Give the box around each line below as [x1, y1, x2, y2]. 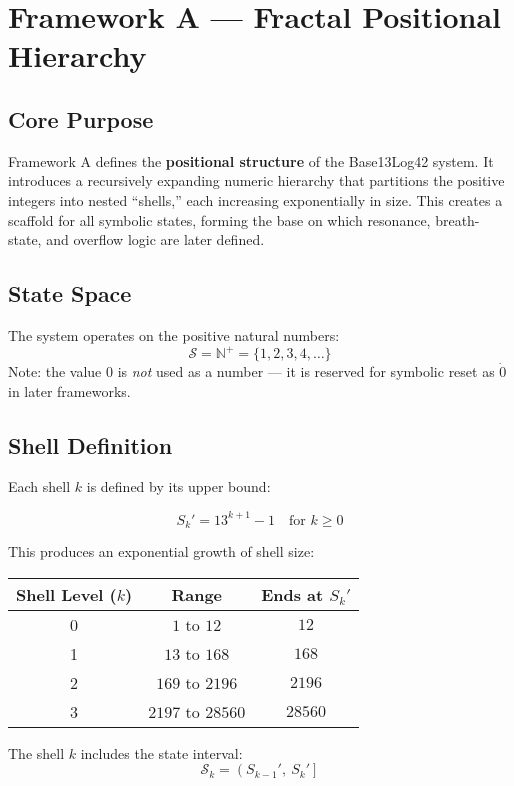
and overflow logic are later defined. [46, 229, 265, 250]
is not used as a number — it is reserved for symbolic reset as [117, 361, 495, 382]
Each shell [8, 476, 71, 497]
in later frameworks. [8, 380, 131, 401]
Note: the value [8, 361, 102, 382]
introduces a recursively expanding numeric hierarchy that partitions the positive [8, 170, 505, 191]
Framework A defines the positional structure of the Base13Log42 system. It [8, 150, 494, 171]
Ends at [261, 582, 324, 606]
